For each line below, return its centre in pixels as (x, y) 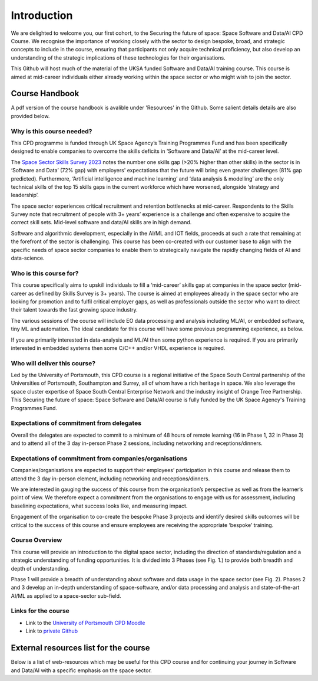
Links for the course (40, 611)
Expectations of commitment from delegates (76, 423)
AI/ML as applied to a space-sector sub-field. (66, 595)
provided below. (30, 116)
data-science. (28, 258)
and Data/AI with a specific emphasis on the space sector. (82, 670)
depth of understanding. (40, 568)
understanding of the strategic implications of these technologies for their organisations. (118, 58)
